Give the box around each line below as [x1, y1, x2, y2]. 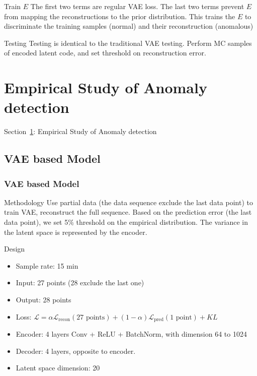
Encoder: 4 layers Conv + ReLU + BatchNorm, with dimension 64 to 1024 [16, 329, 247, 339]
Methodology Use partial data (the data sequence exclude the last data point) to [4, 197, 253, 207]
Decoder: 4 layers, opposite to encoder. [16, 345, 136, 356]
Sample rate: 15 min [16, 260, 78, 271]
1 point [170, 314, 192, 321]
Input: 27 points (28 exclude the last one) [16, 277, 144, 288]
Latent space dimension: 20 [16, 362, 100, 373]
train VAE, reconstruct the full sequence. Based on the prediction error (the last [4, 207, 252, 217]
